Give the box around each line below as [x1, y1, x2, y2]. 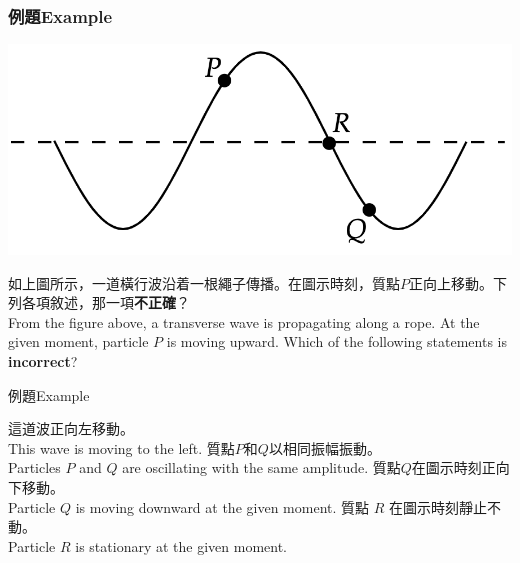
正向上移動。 [409, 272, 493, 293]
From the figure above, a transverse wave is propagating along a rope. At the [8, 311, 480, 332]
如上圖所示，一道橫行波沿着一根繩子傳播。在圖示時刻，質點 [8, 272, 400, 293]
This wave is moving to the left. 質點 [8, 437, 235, 458]
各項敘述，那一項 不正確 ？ [21, 292, 190, 313]
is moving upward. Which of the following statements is [166, 331, 507, 352]
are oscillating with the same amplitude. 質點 [122, 457, 401, 478]
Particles [8, 457, 61, 478]
